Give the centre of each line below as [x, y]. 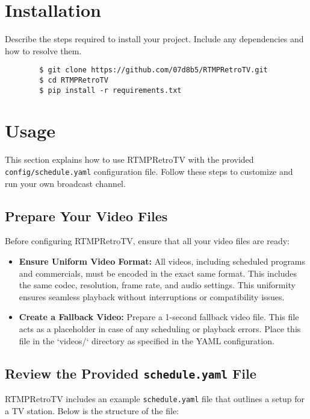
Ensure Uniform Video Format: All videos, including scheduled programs [162, 261]
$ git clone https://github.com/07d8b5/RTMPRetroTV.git [153, 70]
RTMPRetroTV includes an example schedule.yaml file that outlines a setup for [155, 398]
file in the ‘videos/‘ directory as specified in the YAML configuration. [147, 340]
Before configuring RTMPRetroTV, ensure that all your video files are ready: [147, 241]
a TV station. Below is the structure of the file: [92, 410]
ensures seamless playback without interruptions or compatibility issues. [152, 296]
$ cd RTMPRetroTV [74, 80]
